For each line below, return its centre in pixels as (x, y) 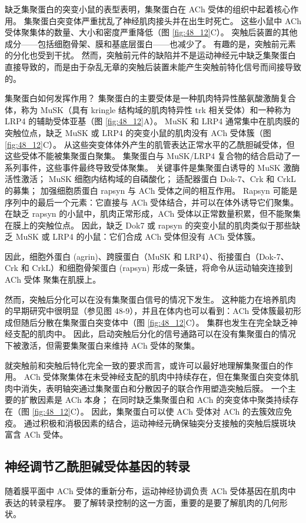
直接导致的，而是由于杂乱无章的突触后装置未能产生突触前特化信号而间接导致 (153, 66)
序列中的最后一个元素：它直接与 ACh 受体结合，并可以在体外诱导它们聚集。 (152, 202)
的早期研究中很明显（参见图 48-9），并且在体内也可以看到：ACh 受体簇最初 (149, 311)
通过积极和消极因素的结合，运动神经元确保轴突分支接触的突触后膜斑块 (160, 423)
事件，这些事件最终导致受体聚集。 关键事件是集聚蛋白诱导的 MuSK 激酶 (160, 167)
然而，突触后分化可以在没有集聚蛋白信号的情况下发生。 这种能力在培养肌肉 (150, 299)
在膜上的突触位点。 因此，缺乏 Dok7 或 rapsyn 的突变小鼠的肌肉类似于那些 (149, 225)
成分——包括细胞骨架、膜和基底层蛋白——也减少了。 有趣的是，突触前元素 (150, 43)
